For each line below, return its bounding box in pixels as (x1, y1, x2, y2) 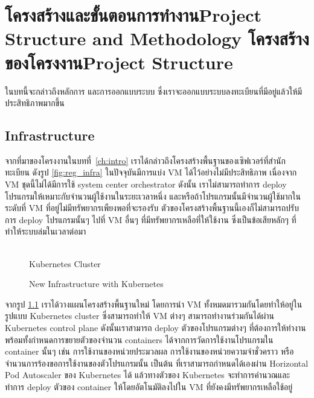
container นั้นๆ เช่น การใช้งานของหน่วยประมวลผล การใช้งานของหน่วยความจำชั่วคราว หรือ (5, 345, 294, 358)
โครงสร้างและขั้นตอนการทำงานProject (5, 2, 261, 27)
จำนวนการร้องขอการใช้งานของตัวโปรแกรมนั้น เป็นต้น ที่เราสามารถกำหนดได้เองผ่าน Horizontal (5, 356, 309, 369)
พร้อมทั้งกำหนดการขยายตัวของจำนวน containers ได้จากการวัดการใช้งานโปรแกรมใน (5, 333, 274, 346)
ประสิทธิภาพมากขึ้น (5, 96, 65, 109)
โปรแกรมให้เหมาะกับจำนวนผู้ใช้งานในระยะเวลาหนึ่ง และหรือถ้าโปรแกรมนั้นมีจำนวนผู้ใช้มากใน (5, 189, 301, 202)
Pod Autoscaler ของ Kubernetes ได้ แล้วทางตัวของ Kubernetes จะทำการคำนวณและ (5, 368, 290, 381)
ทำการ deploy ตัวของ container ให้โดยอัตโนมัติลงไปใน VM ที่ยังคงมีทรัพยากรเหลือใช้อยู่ (5, 380, 293, 393)
